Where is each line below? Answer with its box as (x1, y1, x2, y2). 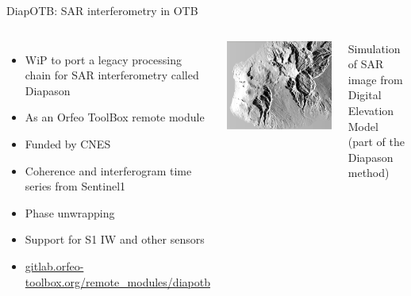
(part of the (348, 133, 405, 150)
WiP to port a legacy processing (25, 51, 182, 67)
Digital (348, 86, 382, 103)
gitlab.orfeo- (25, 257, 84, 274)
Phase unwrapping (25, 204, 115, 221)
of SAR (348, 56, 384, 72)
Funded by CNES (25, 135, 111, 152)
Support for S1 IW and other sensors (25, 231, 205, 248)
